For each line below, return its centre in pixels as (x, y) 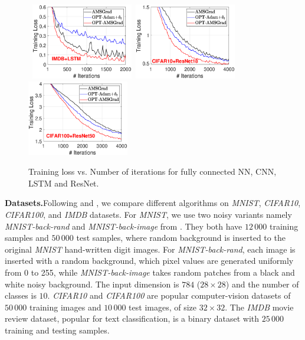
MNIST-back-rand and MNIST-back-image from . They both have (124, 226)
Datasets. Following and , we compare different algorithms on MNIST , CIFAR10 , (153, 203)
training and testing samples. (57, 330)
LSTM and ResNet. (64, 183)
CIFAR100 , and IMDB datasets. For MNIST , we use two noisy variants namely (148, 214)
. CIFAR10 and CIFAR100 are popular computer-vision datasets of (169, 295)
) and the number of (262, 284)
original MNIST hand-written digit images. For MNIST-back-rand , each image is (150, 249)
